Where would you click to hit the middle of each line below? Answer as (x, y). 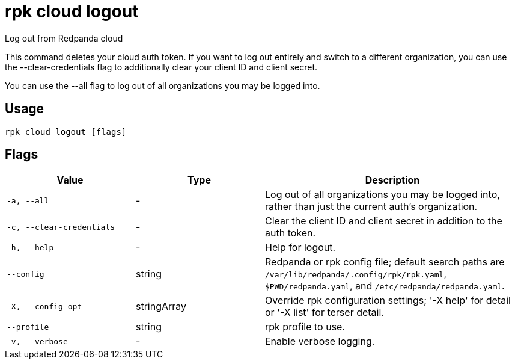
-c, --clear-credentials (61, 227)
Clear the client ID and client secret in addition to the (384, 221)
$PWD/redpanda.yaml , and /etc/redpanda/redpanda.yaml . (385, 286)
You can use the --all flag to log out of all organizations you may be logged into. (163, 85)
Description (392, 180)
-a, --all (28, 200)
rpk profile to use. (305, 327)
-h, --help (30, 247)
